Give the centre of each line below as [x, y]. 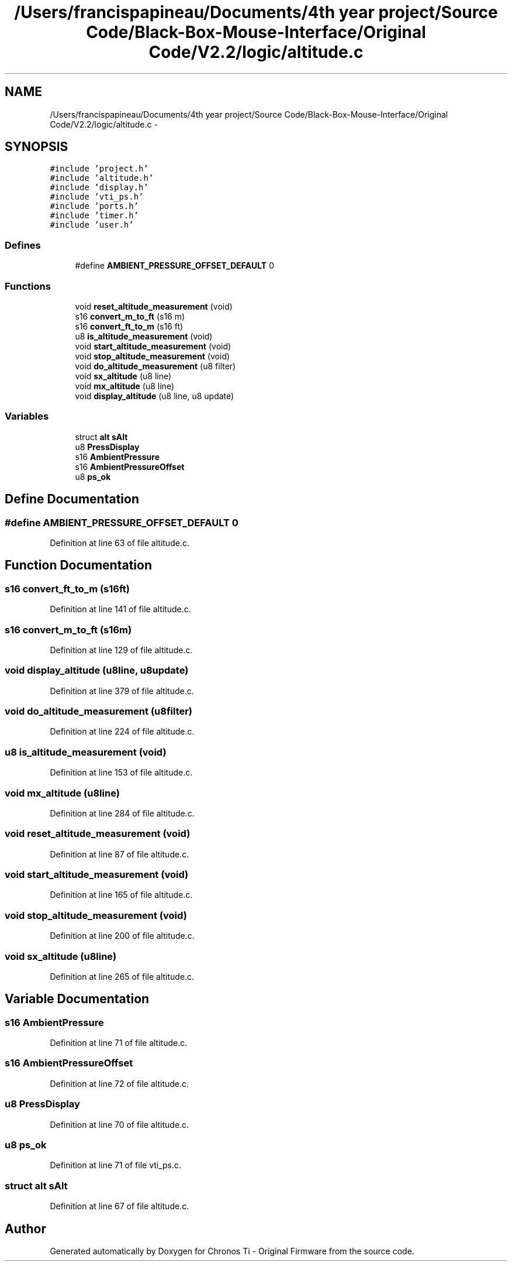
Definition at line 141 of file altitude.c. [120, 609]
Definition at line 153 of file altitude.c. [121, 773]
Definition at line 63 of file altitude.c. [120, 543]
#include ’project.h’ [99, 169]
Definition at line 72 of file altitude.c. [120, 1083]
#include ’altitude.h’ [102, 178]
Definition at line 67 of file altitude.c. [120, 1206]
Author [25, 1229]
